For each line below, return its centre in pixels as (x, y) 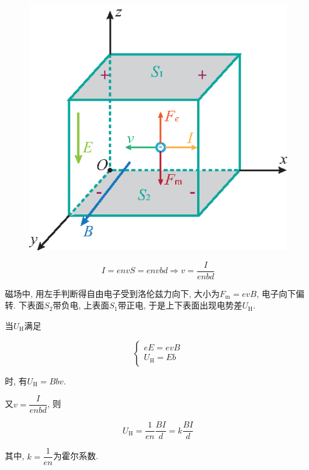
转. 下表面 (25, 305)
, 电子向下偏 (280, 293)
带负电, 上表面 (81, 305)
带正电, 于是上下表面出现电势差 (180, 305)
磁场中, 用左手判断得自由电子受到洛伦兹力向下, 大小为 (113, 293)
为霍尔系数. (76, 456)
